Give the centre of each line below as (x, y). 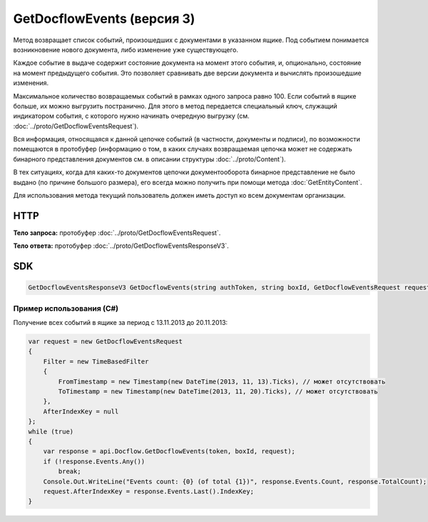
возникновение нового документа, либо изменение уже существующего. (126, 49)
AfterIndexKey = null (81, 411)
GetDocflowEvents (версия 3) (104, 19)
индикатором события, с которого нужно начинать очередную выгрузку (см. (131, 116)
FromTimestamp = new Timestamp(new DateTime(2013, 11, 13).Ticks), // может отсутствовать (222, 381)
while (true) (51, 431)
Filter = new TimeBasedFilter (96, 361)
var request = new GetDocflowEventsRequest (106, 342)
